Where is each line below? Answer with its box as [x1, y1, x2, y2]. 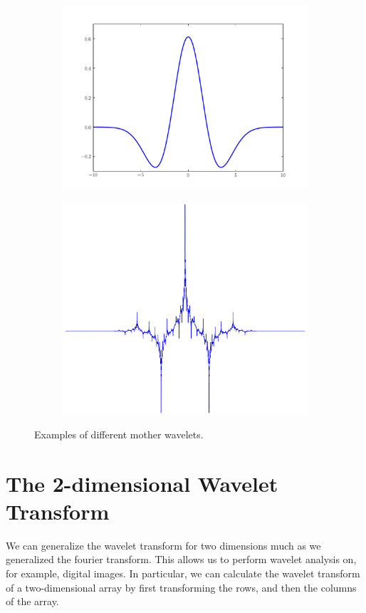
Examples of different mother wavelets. [34, 426, 204, 441]
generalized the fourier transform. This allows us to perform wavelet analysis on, [6, 552, 357, 567]
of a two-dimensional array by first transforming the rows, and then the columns [6, 579, 357, 594]
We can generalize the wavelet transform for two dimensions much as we [6, 537, 321, 552]
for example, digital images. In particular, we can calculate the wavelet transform [6, 566, 360, 581]
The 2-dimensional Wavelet [6, 468, 278, 498]
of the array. [6, 594, 59, 609]
